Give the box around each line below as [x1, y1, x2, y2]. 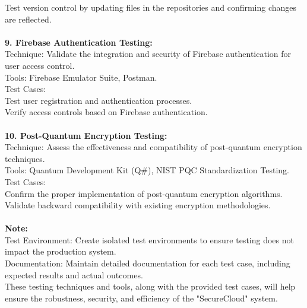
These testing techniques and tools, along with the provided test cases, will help [5, 280, 296, 293]
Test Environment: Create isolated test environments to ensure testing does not [5, 233, 294, 246]
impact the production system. [5, 245, 116, 258]
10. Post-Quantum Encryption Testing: [5, 129, 167, 141]
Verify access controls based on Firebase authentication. [5, 106, 208, 118]
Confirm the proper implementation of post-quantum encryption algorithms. [5, 187, 283, 199]
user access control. [5, 59, 75, 71]
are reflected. [5, 12, 52, 25]
